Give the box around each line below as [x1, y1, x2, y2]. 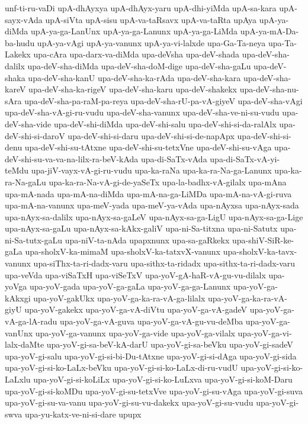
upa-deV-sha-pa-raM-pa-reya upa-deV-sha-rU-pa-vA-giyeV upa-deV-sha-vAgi [24, 94, 303, 107]
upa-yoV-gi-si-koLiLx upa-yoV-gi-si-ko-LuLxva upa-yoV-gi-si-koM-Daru [33, 373, 293, 385]
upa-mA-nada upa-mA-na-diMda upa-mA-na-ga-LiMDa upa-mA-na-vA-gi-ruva [5, 187, 292, 200]
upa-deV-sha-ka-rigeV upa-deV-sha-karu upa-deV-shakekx [28, 83, 237, 95]
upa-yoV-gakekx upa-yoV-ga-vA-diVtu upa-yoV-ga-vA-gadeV [24, 303, 248, 316]
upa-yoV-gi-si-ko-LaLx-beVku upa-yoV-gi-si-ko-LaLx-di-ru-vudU [5, 361, 238, 374]
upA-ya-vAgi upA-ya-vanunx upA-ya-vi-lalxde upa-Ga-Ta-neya [37, 36, 266, 49]
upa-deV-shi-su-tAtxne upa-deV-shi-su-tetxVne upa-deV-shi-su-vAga [24, 141, 272, 153]
